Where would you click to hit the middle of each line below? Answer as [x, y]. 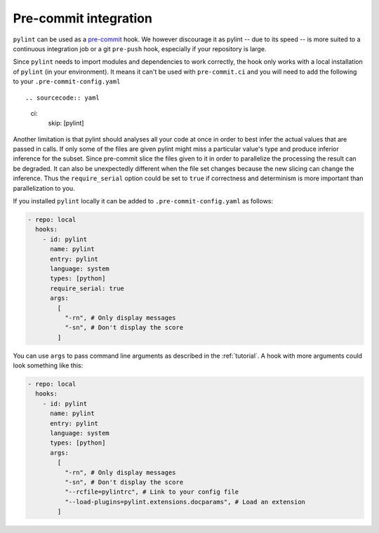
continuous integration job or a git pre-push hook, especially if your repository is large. [140, 48]
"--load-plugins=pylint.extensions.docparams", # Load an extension [185, 502]
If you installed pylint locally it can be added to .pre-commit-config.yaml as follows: [143, 201]
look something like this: [48, 365]
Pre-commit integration [82, 18]
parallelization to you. [44, 188]
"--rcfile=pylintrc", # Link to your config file [152, 492]
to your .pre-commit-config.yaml [67, 81]
